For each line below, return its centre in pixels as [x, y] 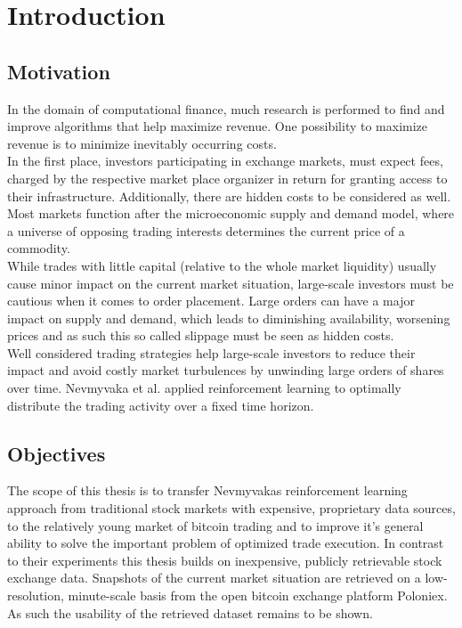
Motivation [59, 71]
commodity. [39, 248]
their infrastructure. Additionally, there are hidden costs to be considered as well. [229, 196]
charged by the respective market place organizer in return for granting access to [227, 178]
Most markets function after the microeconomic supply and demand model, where [231, 213]
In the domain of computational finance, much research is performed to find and [226, 108]
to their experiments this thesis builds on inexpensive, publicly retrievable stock [225, 560]
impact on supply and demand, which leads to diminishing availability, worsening [229, 318]
